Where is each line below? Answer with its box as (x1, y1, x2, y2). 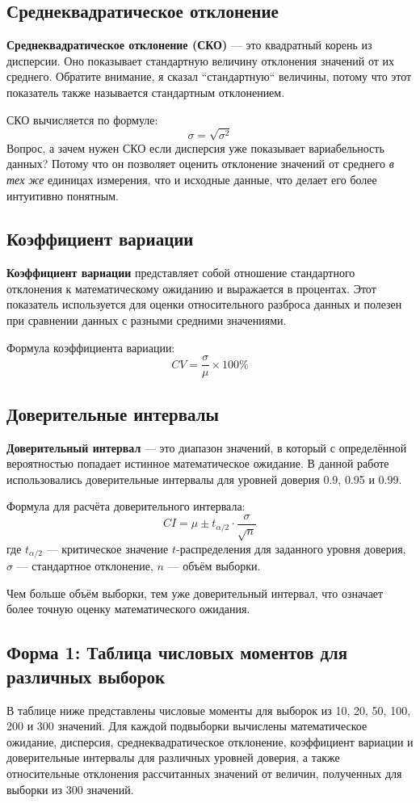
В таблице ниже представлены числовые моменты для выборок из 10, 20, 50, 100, (6, 701, 411, 718)
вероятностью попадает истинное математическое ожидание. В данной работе (6, 455, 389, 472)
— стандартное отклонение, (16, 557, 153, 574)
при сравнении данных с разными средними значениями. (6, 312, 287, 329)
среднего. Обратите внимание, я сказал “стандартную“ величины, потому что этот (6, 68, 412, 85)
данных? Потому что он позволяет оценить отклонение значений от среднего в (6, 155, 394, 172)
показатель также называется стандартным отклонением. (6, 83, 285, 100)
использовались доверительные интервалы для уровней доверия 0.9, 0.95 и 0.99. (6, 470, 402, 487)
